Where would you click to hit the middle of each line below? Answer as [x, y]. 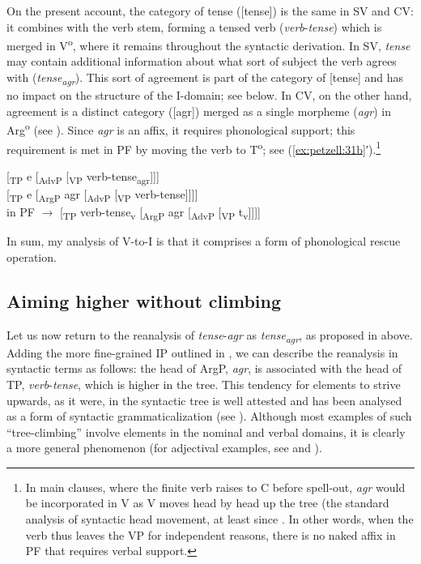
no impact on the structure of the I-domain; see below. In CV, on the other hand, [209, 95]
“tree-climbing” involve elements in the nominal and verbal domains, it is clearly [206, 432]
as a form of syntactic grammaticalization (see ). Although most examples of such [209, 416]
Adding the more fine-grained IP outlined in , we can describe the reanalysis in [202, 352]
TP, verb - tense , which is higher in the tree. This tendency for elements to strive [204, 384]
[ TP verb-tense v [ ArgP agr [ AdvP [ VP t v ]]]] [160, 213]
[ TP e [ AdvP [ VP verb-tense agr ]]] [83, 177]
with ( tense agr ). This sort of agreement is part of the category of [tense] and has [205, 78]
